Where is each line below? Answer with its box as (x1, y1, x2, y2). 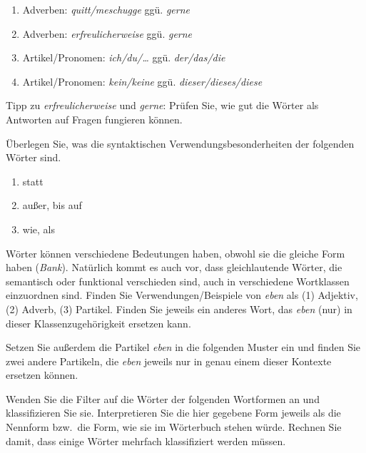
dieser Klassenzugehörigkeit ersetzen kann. (6, 315, 191, 330)
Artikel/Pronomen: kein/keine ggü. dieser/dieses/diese (22, 73, 263, 88)
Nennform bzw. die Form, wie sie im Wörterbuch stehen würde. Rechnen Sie (6, 419, 342, 434)
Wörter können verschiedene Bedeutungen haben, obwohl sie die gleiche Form (6, 245, 345, 260)
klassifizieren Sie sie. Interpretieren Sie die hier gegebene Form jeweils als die (6, 405, 341, 420)
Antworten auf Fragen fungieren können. (6, 111, 183, 126)
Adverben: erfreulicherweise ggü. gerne (22, 26, 193, 41)
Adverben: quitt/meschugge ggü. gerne (22, 2, 190, 16)
